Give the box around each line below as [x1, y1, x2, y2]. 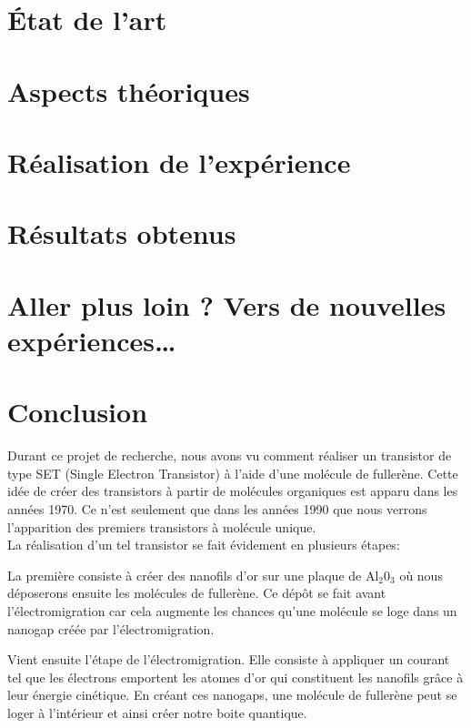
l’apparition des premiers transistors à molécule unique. [7, 517, 316, 536]
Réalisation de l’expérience [7, 143, 351, 180]
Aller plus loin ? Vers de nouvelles [7, 286, 446, 323]
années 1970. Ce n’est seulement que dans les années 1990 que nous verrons [7, 499, 427, 518]
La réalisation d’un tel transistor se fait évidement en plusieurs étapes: [7, 535, 400, 554]
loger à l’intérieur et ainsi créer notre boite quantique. [7, 703, 307, 722]
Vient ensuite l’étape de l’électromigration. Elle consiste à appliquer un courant [7, 650, 450, 669]
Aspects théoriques [7, 72, 250, 109]
